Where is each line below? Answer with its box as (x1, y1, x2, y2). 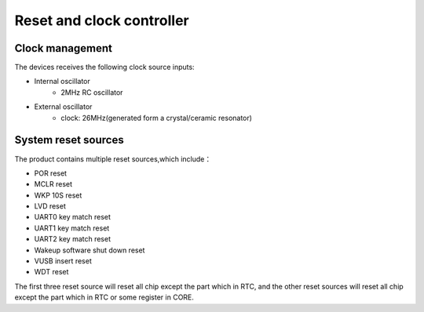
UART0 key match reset (34, 212, 111, 222)
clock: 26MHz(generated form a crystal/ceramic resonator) (60, 113, 253, 122)
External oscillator (34, 102, 93, 111)
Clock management (14, 42, 113, 55)
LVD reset (34, 201, 66, 211)
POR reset (34, 169, 67, 178)
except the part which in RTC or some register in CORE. (14, 292, 194, 302)
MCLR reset (34, 180, 73, 189)
